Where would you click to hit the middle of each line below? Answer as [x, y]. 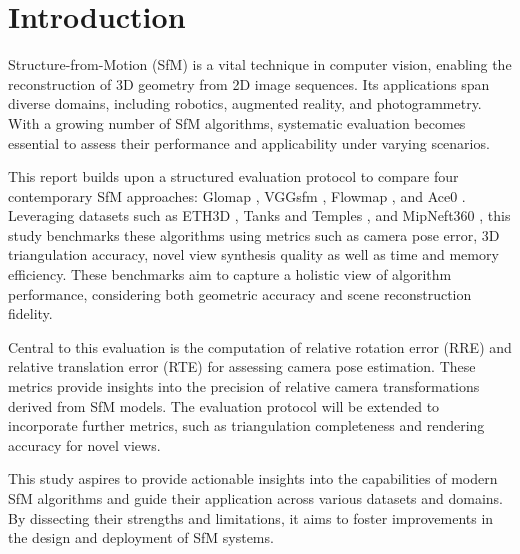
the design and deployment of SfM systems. [141, 537]
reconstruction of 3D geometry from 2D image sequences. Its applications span [249, 83]
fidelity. [30, 313]
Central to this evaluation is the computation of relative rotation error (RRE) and [260, 346]
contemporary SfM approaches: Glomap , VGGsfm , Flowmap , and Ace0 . [237, 195]
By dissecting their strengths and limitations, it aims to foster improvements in [251, 517]
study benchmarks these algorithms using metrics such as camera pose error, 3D [254, 234]
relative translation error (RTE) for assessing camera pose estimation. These [242, 366]
